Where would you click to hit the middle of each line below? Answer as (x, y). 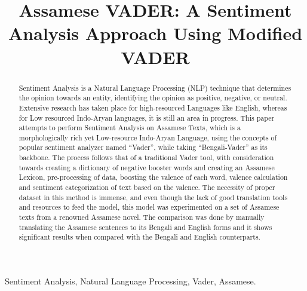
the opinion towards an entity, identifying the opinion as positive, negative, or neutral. (153, 98)
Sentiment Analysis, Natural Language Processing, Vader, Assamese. (131, 281)
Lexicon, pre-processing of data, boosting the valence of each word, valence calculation (153, 177)
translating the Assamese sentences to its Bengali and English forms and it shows (145, 227)
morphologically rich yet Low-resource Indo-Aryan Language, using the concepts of (148, 137)
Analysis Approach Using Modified (155, 33)
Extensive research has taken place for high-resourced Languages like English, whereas (153, 107)
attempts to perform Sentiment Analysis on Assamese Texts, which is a (130, 128)
